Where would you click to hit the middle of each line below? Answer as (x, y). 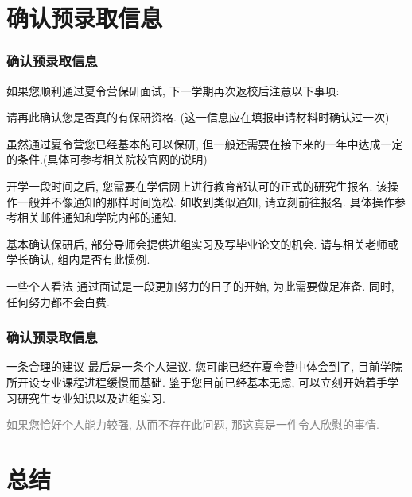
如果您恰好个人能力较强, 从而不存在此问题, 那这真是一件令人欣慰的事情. (193, 424)
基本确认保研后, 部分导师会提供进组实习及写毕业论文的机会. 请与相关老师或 (203, 243)
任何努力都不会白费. (58, 301)
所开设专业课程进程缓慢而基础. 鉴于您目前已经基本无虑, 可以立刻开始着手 (197, 381)
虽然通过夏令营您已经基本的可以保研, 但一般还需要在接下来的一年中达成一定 (205, 143)
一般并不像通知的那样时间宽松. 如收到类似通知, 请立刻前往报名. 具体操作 (206, 201)
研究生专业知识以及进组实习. (91, 397)
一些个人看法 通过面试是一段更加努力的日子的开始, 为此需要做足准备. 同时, (200, 285)
